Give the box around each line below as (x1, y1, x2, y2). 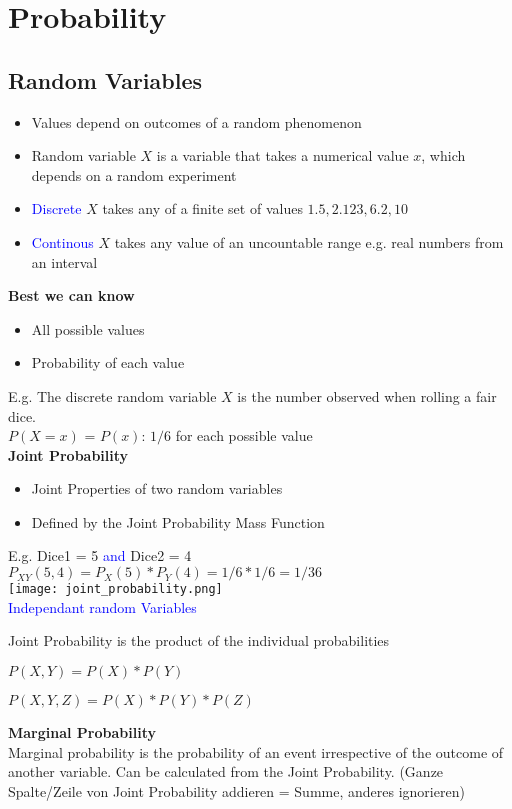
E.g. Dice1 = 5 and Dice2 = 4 (8, 545, 192, 566)
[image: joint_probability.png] (8, 582, 223, 597)
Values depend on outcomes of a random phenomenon (31, 111, 362, 132)
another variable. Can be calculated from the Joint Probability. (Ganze (8, 761, 444, 782)
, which (421, 145, 466, 166)
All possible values (31, 318, 145, 339)
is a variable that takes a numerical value (156, 145, 409, 166)
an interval (31, 251, 98, 272)
